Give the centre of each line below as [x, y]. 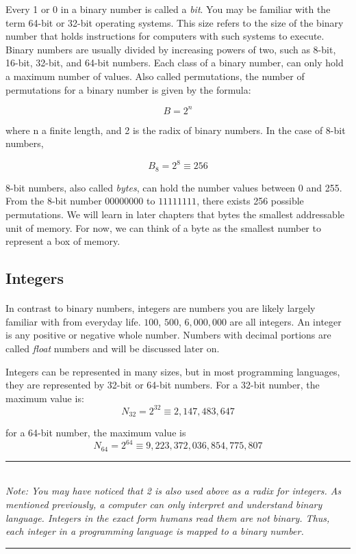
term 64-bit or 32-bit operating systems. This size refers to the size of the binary [175, 22]
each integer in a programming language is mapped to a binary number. [155, 531]
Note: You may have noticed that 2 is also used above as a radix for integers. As [174, 491]
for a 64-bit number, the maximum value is [96, 433]
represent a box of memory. [63, 241]
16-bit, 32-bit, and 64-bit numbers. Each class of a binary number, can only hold [175, 63]
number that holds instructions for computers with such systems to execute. [165, 36]
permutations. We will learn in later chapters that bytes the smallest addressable [175, 214]
